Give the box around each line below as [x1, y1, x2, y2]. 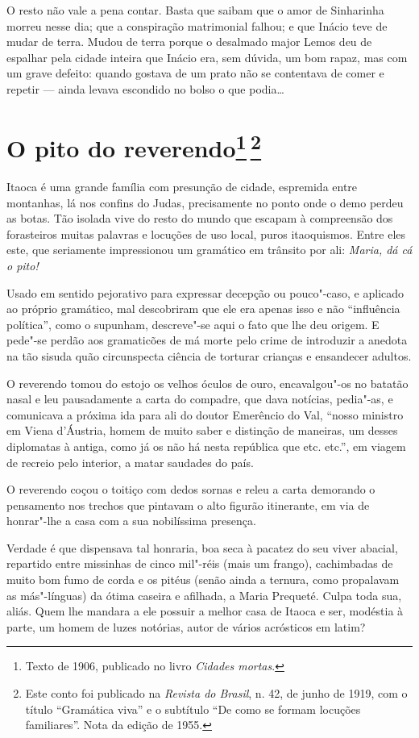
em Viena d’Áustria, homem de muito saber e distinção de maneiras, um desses [6, 422, 398, 439]
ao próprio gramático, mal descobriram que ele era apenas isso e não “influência [6, 300, 400, 317]
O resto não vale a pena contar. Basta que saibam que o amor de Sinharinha [6, 2, 384, 18]
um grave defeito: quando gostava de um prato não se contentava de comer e [6, 65, 384, 81]
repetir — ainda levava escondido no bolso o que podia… [6, 80, 284, 97]
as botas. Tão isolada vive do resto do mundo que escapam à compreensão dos [6, 210, 393, 227]
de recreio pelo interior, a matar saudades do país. [6, 453, 254, 470]
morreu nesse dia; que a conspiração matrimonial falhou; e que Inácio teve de [6, 17, 388, 34]
